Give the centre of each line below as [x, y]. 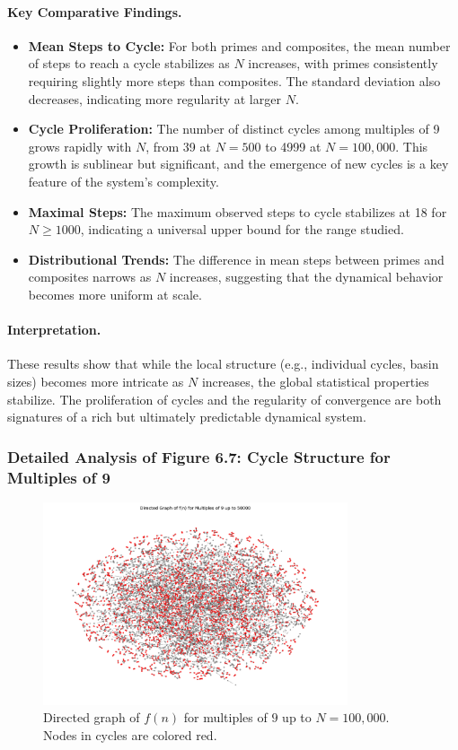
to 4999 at [293, 146]
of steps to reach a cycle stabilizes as [129, 63]
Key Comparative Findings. [95, 11]
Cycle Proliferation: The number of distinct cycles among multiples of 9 [234, 129]
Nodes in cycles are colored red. [130, 734]
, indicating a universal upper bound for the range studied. [242, 229]
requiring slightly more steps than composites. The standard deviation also [234, 80]
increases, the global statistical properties [315, 381]
